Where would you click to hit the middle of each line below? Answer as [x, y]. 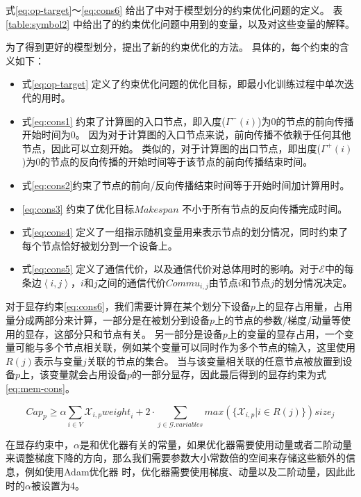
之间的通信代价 [132, 282]
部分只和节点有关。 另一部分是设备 [143, 333]
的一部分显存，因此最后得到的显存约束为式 [229, 374]
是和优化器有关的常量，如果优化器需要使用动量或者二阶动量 [216, 444]
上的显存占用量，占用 [304, 306]
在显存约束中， [40, 444]
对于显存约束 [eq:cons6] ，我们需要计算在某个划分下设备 [128, 306]
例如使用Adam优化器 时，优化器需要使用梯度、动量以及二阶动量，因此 [185, 472]
